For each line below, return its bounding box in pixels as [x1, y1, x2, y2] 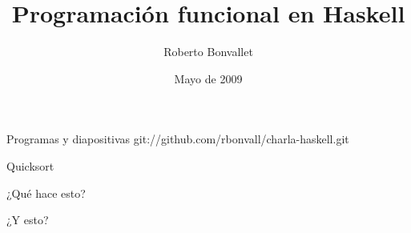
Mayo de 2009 [174, 70, 243, 86]
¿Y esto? [6, 211, 49, 228]
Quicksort [6, 157, 54, 174]
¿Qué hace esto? [6, 184, 86, 201]
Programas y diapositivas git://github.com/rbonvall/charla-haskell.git [6, 131, 349, 147]
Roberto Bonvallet [163, 43, 253, 60]
